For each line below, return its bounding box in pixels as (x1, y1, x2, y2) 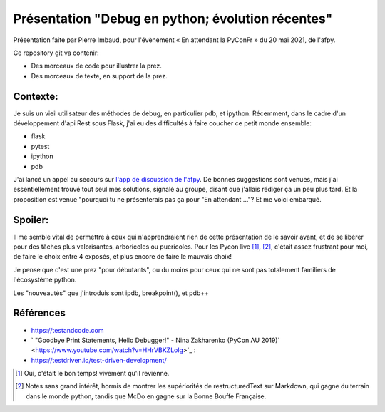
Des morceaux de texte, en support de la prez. (31, 71, 168, 80)
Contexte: (13, 90, 58, 103)
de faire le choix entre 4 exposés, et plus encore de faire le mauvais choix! (13, 252, 232, 261)
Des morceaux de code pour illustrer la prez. (31, 61, 162, 71)
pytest (31, 142, 50, 150)
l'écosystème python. (13, 275, 77, 284)
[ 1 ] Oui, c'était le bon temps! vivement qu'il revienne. (15, 369, 170, 378)
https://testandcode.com (31, 326, 104, 334)
